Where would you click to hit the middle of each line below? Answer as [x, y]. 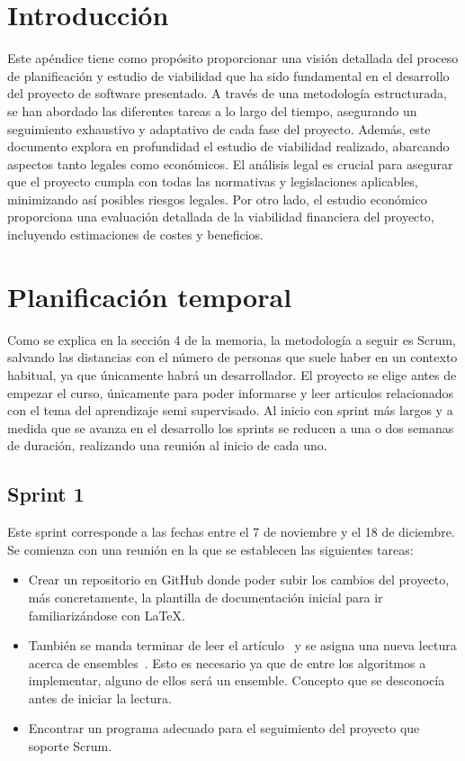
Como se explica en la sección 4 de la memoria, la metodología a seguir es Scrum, [232, 339]
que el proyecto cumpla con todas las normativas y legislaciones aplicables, [213, 181]
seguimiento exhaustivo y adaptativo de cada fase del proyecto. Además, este [219, 128]
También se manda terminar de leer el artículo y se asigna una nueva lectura [242, 645]
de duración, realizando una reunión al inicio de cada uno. [167, 445]
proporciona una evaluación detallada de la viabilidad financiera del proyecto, [221, 217]
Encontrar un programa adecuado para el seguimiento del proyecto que [224, 728]
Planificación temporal [150, 296]
